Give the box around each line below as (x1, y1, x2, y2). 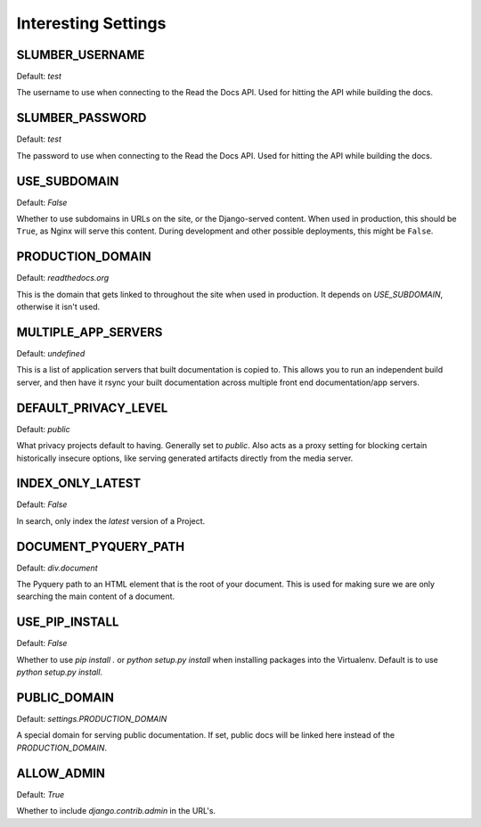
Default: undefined (16, 348, 86, 359)
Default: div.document (16, 562, 98, 573)
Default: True (16, 789, 65, 799)
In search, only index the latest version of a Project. (16, 515, 206, 526)
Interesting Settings (16, 13, 167, 33)
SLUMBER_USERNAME (16, 47, 145, 62)
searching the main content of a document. (16, 591, 175, 602)
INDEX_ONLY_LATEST (16, 476, 142, 491)
